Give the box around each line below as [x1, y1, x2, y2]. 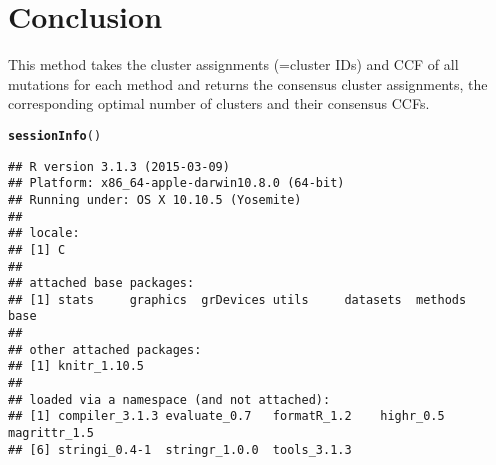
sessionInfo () [8, 128, 102, 143]
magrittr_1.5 [8, 426, 94, 441]
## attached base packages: [8, 276, 195, 291]
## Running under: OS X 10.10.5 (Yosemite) [8, 192, 302, 207]
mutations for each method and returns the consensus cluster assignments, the [8, 73, 488, 94]
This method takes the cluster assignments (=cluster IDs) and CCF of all [8, 54, 459, 75]
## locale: [8, 226, 80, 241]
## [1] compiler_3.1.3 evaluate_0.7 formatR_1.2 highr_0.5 [8, 409, 445, 424]
